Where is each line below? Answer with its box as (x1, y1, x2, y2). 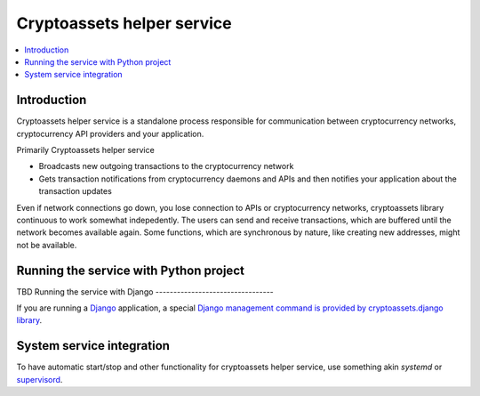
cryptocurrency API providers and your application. (16, 128, 204, 139)
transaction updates (38, 186, 113, 197)
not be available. (16, 239, 77, 250)
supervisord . (16, 374, 63, 384)
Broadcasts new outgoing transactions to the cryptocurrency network (38, 161, 294, 172)
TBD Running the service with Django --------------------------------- (16, 286, 275, 297)
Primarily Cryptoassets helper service (16, 145, 155, 156)
